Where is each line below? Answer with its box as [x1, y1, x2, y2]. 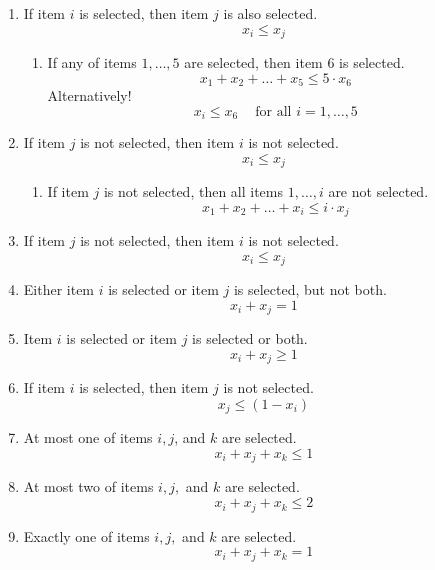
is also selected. [223, 3, 318, 23]
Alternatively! [47, 85, 132, 106]
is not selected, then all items [103, 181, 284, 202]
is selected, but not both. [233, 279, 387, 300]
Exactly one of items [23, 525, 150, 546]
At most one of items [23, 427, 153, 448]
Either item [23, 279, 95, 300]
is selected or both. [192, 328, 308, 349]
